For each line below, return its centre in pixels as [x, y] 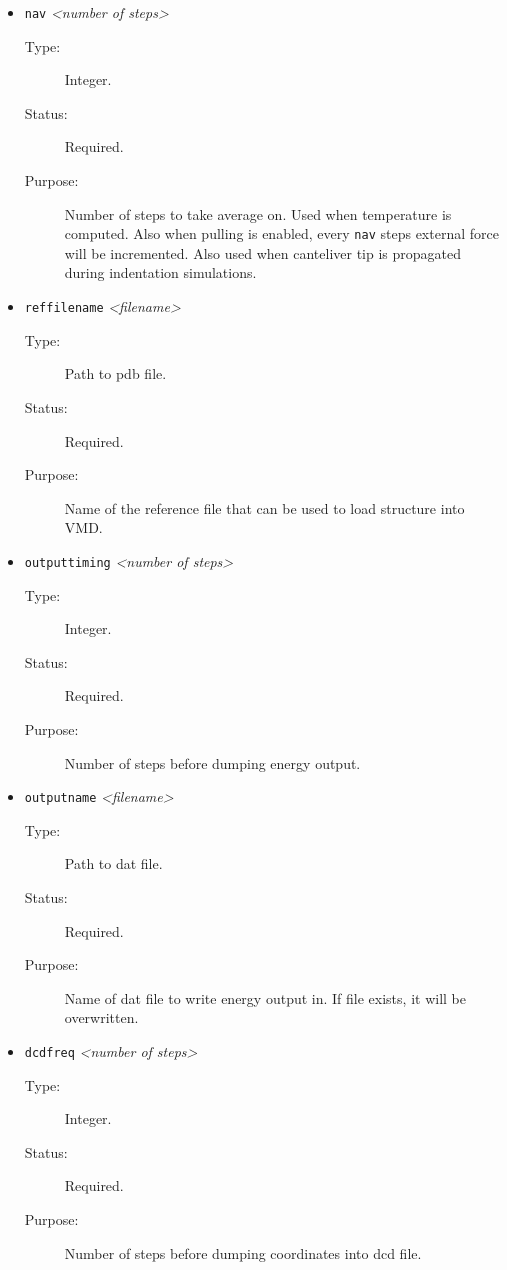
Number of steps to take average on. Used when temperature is [258, 213]
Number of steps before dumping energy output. [212, 762]
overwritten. [101, 1017]
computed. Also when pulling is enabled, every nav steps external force [281, 233]
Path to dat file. [113, 863]
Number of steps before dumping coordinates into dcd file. [243, 1252]
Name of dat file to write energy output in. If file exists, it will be [265, 997]
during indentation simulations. [160, 272]
